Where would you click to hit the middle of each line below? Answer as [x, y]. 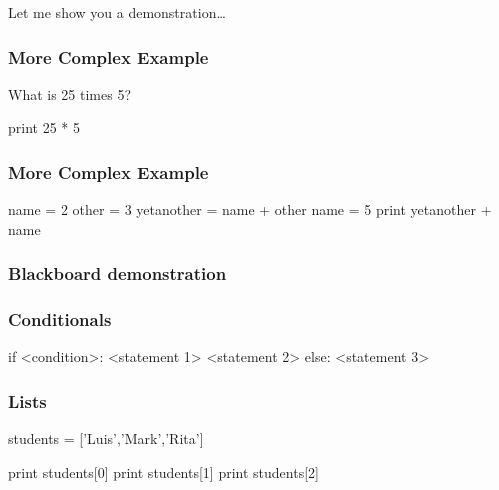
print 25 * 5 [44, 127]
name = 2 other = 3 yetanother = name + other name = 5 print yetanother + [250, 209]
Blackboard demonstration [117, 273]
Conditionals [60, 319]
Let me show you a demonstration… [117, 12]
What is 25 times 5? [70, 93]
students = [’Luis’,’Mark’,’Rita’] [106, 438]
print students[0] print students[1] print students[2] [163, 471]
